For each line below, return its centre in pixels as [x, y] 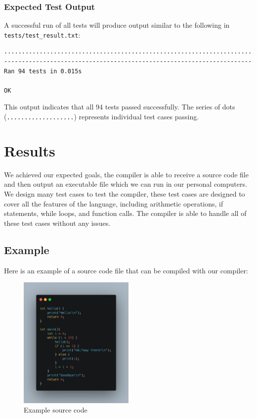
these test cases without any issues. [57, 223]
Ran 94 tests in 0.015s [43, 71]
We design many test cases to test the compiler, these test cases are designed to [125, 194]
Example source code [56, 410]
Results [30, 150]
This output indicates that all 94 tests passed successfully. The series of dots [120, 107]
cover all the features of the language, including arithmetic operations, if [114, 203]
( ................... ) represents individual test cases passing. [102, 117]
